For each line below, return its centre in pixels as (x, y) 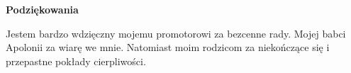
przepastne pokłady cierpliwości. (76, 61)
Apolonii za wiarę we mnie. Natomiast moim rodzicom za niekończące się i (168, 47)
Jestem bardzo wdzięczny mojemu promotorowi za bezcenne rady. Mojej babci (176, 33)
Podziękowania (42, 9)
